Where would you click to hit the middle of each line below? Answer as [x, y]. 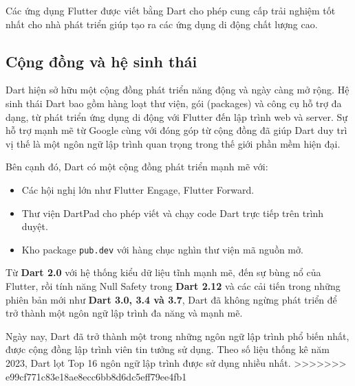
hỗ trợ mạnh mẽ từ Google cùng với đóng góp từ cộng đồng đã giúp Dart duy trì [176, 130]
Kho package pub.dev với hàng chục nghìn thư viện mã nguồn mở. [162, 249]
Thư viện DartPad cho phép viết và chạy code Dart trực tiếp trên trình [173, 213]
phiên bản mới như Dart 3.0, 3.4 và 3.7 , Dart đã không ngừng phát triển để [171, 299]
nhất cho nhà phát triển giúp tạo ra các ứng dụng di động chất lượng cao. [162, 24]
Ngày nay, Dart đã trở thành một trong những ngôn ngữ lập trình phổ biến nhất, [177, 336]
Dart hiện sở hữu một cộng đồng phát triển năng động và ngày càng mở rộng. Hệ [177, 90]
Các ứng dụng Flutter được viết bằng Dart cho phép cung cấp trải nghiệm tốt [171, 10]
